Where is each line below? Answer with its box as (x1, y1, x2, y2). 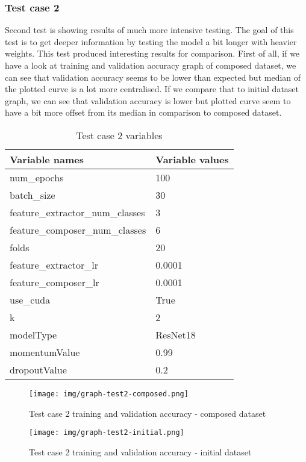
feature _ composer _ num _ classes (10, 222, 146, 237)
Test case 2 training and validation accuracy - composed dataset (29, 407, 266, 419)
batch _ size (10, 187, 55, 202)
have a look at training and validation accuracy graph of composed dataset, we (5, 59, 296, 71)
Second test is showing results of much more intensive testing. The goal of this (5, 23, 294, 36)
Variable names (10, 152, 84, 166)
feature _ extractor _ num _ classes (10, 205, 145, 219)
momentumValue (10, 345, 80, 359)
